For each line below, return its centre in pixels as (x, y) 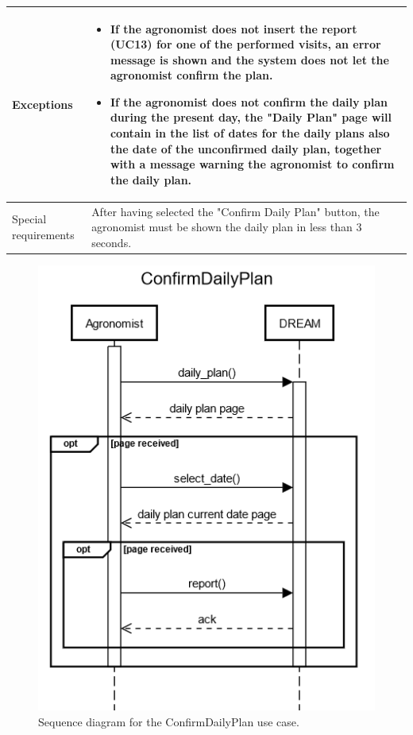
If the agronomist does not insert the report (234, 28)
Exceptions (42, 104)
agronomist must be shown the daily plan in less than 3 (227, 227)
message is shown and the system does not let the (249, 59)
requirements (43, 235)
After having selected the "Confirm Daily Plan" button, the (235, 211)
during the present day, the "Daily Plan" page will (251, 117)
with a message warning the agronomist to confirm (252, 164)
